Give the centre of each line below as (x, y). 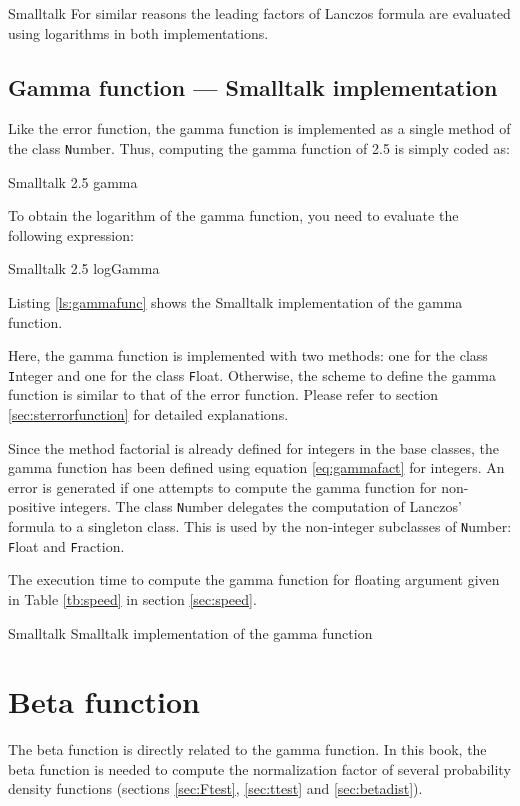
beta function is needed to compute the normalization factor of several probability (259, 768)
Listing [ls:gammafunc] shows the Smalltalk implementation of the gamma (235, 302)
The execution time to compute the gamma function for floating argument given (254, 579)
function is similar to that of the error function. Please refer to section (223, 394)
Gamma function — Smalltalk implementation (253, 86)
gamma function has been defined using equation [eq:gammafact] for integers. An (256, 467)
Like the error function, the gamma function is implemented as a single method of (259, 128)
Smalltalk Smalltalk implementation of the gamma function (190, 632)
